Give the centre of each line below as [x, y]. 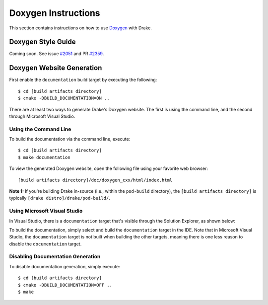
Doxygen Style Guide [42, 42]
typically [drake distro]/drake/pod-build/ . [60, 198]
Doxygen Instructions [55, 13]
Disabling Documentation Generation [55, 257]
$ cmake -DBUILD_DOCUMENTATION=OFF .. [65, 285]
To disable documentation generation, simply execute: [65, 266]
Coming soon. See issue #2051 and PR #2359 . [57, 54]
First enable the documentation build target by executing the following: [83, 80]
